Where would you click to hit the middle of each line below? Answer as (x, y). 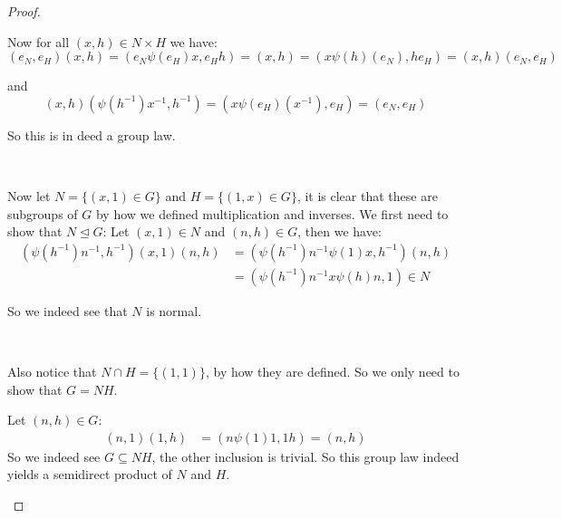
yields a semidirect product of (90, 474)
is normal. (174, 310)
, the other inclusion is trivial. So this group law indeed (305, 456)
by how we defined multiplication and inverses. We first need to (272, 213)
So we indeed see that (68, 310)
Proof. (24, 11)
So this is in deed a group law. (92, 134)
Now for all (39, 41)
